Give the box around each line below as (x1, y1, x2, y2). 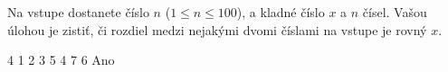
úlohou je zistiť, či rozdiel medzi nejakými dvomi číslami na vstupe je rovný (7, 20, 427, 39)
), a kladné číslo (236, 3, 325, 21)
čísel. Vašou (362, 3, 427, 21)
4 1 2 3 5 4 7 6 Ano (7, 50, 115, 69)
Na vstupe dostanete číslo (7, 3, 149, 21)
